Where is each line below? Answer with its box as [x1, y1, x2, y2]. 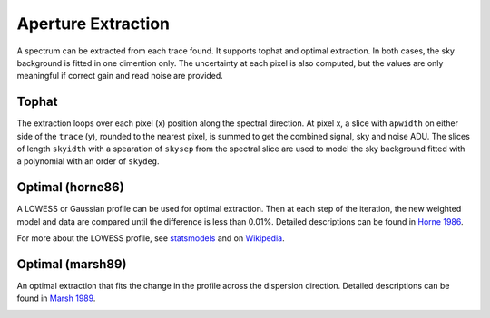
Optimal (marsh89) [16, 256, 127, 272]
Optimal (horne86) [16, 179, 124, 195]
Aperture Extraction [16, 14, 170, 34]
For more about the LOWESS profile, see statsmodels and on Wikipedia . [16, 233, 285, 244]
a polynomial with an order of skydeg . [16, 156, 160, 167]
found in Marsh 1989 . [16, 293, 96, 304]
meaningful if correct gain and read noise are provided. [16, 71, 224, 82]
